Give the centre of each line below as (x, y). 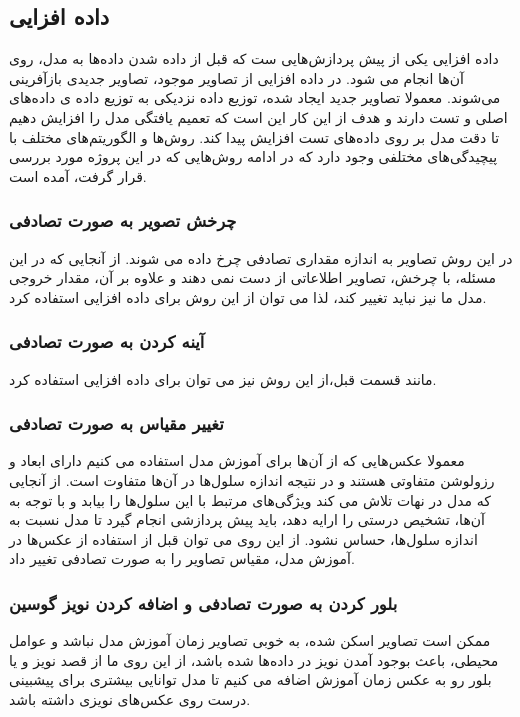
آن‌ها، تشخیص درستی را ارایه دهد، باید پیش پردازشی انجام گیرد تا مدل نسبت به (247, 519)
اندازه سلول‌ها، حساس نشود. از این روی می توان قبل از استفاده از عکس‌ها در (243, 538)
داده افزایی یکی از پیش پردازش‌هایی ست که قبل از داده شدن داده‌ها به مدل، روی (254, 58)
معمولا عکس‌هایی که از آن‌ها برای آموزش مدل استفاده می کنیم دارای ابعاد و (237, 460)
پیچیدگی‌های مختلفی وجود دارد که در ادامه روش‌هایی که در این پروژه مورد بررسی (253, 156)
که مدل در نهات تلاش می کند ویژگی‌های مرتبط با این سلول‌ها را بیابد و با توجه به (250, 499)
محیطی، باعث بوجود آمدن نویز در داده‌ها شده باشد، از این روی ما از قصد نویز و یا (254, 659)
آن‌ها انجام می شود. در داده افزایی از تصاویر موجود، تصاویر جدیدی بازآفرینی (236, 77)
